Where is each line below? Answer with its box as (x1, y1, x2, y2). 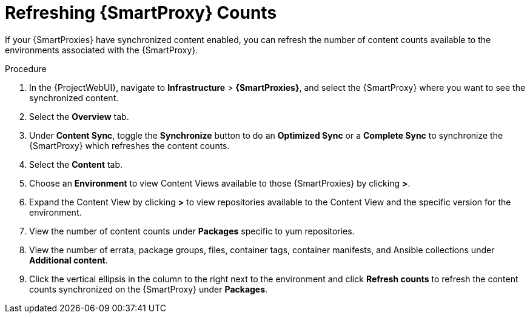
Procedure (5, 63, 47, 74)
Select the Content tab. (29, 159, 123, 170)
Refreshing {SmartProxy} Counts (5, 2, 277, 23)
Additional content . (29, 254, 108, 265)
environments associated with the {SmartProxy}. (5, 44, 198, 55)
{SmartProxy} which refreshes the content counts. (29, 140, 230, 151)
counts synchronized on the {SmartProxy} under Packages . (29, 283, 268, 294)
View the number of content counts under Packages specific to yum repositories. (29, 225, 355, 236)
